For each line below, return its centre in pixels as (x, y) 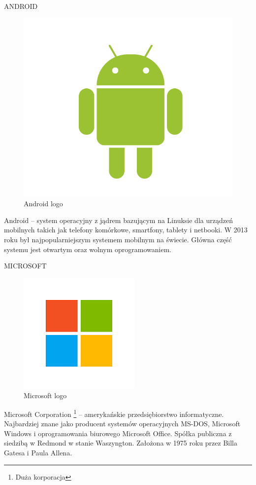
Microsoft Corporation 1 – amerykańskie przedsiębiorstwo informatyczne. (114, 413)
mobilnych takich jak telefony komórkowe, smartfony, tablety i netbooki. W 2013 (126, 230)
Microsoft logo (45, 395)
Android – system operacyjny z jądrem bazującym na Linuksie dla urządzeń (118, 220)
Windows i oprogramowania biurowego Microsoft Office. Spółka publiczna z (118, 433)
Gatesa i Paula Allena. (38, 452)
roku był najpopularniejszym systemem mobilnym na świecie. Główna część (118, 239)
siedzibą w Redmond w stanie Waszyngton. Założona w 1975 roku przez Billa (121, 443)
